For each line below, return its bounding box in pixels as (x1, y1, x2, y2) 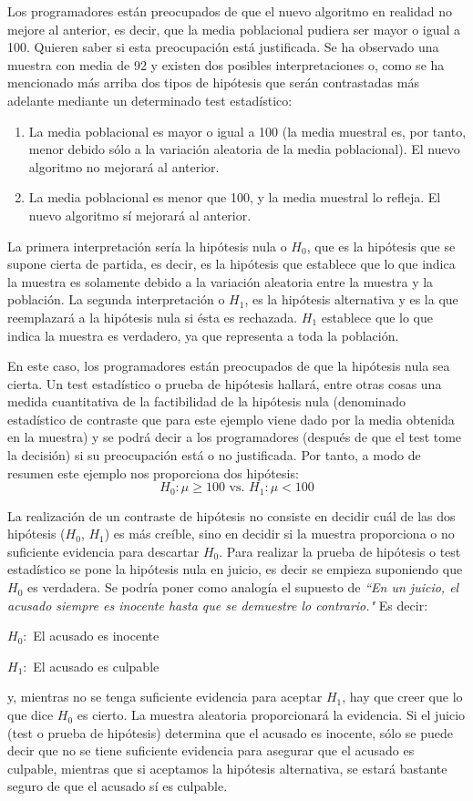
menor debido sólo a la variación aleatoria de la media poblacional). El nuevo (28, 139, 460, 159)
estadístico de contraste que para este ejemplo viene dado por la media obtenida (7, 409, 455, 428)
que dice (7, 705, 54, 724)
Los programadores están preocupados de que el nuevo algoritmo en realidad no (7, 2, 453, 20)
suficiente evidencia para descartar (7, 541, 200, 560)
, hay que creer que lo (342, 687, 463, 706)
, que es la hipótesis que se (306, 236, 456, 255)
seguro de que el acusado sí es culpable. (7, 776, 228, 796)
